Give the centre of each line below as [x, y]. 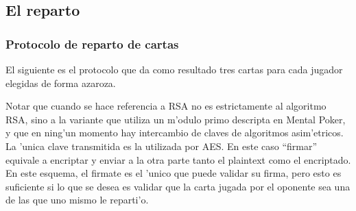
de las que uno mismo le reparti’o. [77, 200]
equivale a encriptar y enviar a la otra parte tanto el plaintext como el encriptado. [178, 159]
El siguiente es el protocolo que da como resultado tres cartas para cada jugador [174, 69]
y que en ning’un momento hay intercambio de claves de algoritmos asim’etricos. [175, 133]
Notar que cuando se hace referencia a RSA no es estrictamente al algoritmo [166, 106]
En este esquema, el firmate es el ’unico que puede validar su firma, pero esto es [174, 173]
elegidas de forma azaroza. [61, 83]
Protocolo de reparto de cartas [92, 44]
